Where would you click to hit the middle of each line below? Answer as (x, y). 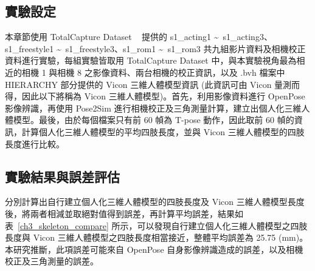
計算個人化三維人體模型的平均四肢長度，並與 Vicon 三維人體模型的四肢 (163, 131)
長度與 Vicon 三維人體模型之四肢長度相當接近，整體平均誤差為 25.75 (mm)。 (157, 237)
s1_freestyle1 (29, 48)
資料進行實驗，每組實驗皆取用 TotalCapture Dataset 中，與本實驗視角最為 (151, 60)
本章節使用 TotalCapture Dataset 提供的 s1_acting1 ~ (112, 37)
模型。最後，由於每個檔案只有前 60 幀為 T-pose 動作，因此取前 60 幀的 (154, 120)
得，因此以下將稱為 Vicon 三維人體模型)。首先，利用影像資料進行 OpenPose (155, 96)
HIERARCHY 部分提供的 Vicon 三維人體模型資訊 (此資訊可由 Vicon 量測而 (153, 84)
